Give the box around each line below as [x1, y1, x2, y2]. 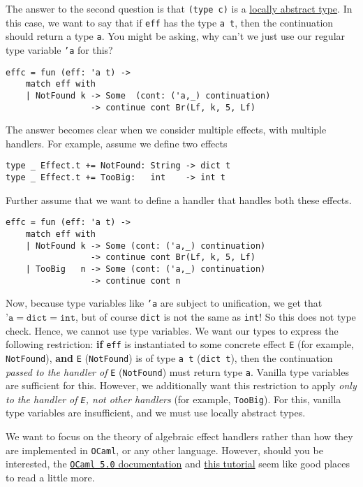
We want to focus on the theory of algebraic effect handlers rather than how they [6, 429, 353, 443]
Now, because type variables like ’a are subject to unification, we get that [6, 296, 323, 310]
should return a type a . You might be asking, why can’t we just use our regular [6, 29, 346, 43]
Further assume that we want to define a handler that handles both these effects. [6, 192, 352, 207]
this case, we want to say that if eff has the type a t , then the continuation [6, 15, 334, 29]
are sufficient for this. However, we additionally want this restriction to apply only [6, 378, 357, 393]
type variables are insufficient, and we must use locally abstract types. [6, 405, 306, 420]
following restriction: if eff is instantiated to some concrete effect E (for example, [6, 337, 354, 351]
